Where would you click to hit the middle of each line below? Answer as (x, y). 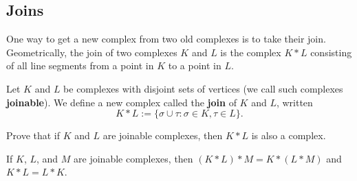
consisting (331, 52)
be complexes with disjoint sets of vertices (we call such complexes (203, 88)
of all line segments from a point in (80, 65)
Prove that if (33, 135)
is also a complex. (289, 135)
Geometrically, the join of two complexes (92, 52)
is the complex (251, 52)
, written (294, 102)
